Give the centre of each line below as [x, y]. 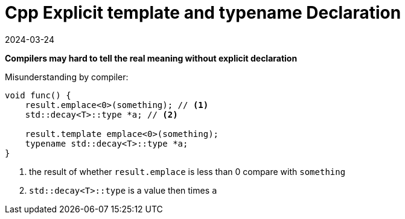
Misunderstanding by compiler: [67, 77]
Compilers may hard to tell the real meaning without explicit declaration [151, 58]
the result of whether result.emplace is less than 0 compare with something [187, 171]
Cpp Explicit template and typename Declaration [203, 13]
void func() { [38, 95]
